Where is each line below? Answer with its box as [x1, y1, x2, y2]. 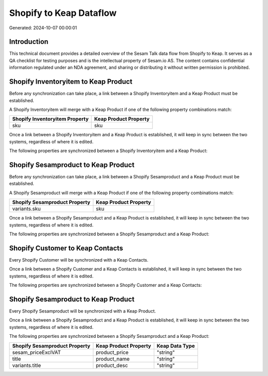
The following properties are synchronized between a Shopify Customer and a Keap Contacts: [9, 282, 202, 288]
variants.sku [12, 206, 41, 213]
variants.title [12, 362, 41, 369]
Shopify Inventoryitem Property [12, 115, 89, 122]
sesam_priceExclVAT [12, 349, 62, 356]
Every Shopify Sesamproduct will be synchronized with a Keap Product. [9, 308, 156, 314]
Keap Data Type [156, 342, 195, 349]
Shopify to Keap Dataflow [9, 7, 117, 18]
